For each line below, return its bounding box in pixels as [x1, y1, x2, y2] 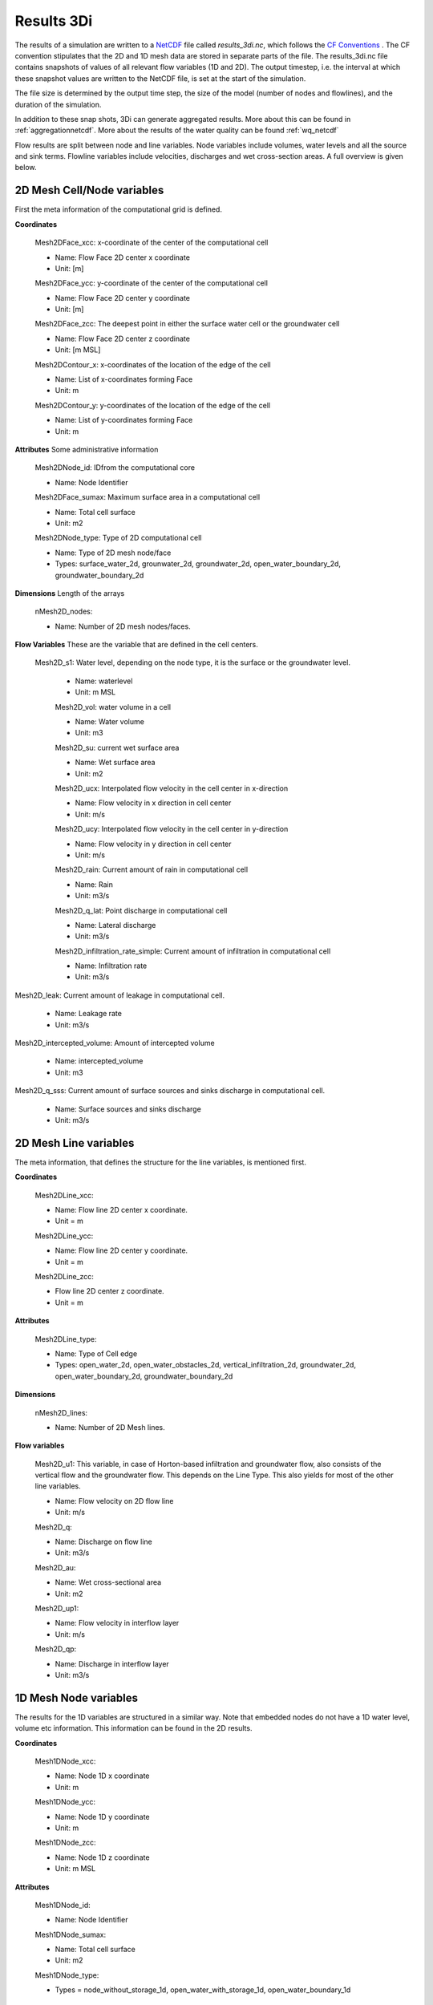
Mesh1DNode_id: [34, 1900, 91, 1910]
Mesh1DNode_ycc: [34, 1797, 96, 1807]
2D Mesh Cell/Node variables [14, 184, 164, 197]
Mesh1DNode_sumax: [34, 1930, 107, 1939]
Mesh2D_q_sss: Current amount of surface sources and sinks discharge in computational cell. [14, 1086, 326, 1096]
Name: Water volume [75, 717, 144, 727]
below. [14, 163, 37, 172]
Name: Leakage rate [55, 1009, 122, 1019]
